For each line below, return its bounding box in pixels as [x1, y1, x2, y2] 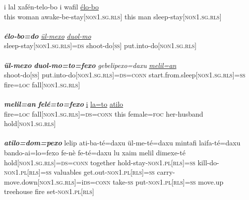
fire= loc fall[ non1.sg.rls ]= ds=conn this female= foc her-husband [4, 108, 203, 119]
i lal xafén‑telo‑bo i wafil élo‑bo [4, 1, 99, 11]
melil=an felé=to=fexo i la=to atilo [4, 98, 124, 109]
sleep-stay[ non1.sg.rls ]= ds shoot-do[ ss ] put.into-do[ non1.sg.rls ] [4, 40, 197, 51]
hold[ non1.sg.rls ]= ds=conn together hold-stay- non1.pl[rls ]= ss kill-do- [4, 157, 219, 167]
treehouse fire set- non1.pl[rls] [4, 186, 95, 197]
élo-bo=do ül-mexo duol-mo [4, 30, 91, 41]
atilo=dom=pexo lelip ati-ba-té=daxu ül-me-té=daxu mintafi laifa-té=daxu [4, 137, 241, 148]
